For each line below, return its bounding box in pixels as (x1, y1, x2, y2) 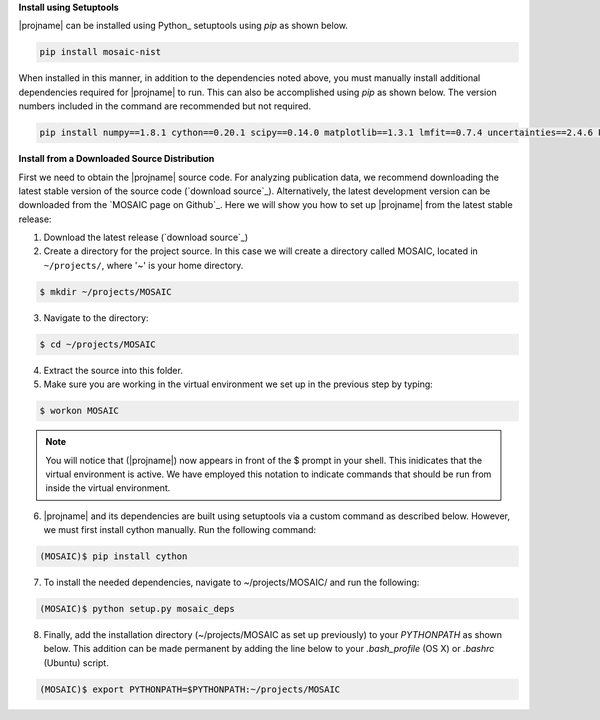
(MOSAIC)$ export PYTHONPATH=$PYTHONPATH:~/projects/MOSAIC (39, 683, 341, 695)
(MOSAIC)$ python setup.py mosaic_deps (39, 603, 235, 615)
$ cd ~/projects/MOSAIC (39, 338, 157, 350)
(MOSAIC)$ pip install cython (39, 551, 188, 562)
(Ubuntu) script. (43, 656, 109, 669)
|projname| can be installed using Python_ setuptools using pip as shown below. (18, 20, 349, 32)
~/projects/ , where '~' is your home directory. (43, 259, 244, 271)
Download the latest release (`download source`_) (43, 231, 249, 244)
